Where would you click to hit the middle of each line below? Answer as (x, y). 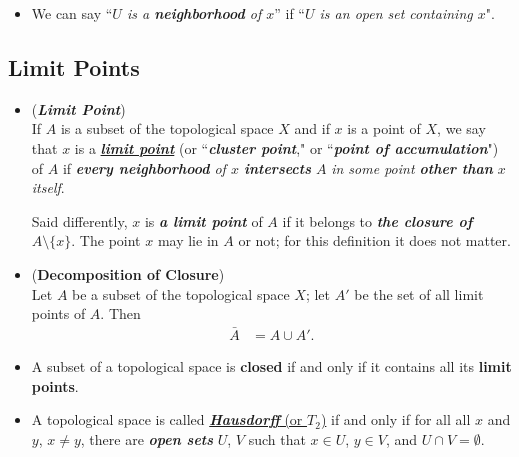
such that (277, 438)
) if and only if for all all (395, 419)
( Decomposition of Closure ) (128, 273)
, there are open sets (147, 438)
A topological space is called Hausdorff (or (167, 419)
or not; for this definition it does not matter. (374, 240)
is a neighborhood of (194, 13)
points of (58, 313)
